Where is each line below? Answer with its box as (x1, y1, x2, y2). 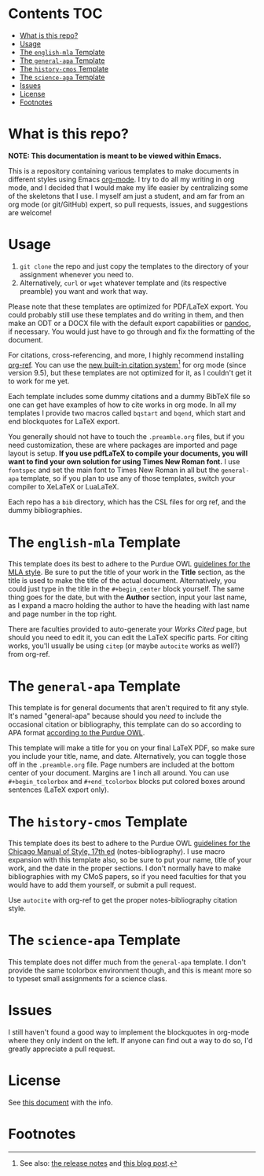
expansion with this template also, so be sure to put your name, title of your (8, 855, 252, 865)
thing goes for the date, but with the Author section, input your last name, (8, 592, 247, 602)
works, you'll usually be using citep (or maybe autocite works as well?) (8, 641, 241, 650)
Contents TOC (8, 5, 103, 23)
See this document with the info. (8, 1097, 113, 1108)
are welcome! (8, 207, 53, 217)
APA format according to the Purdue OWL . (8, 728, 145, 738)
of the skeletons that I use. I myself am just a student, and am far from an (8, 191, 245, 200)
